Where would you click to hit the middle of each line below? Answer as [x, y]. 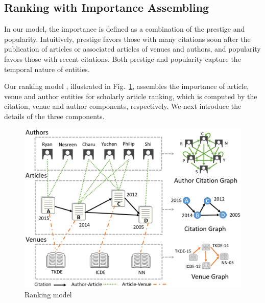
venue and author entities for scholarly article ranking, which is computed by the [131, 96]
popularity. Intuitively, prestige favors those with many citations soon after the [127, 39]
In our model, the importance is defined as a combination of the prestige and [125, 29]
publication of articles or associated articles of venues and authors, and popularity [132, 49]
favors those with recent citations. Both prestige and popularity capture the [123, 59]
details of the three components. [54, 116]
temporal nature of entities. [47, 69]
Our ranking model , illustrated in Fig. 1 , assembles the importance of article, [127, 86]
